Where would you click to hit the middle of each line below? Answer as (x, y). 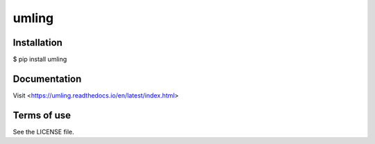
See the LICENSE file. (43, 132)
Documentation (47, 79)
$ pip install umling (40, 60)
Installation (37, 43)
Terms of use (42, 115)
